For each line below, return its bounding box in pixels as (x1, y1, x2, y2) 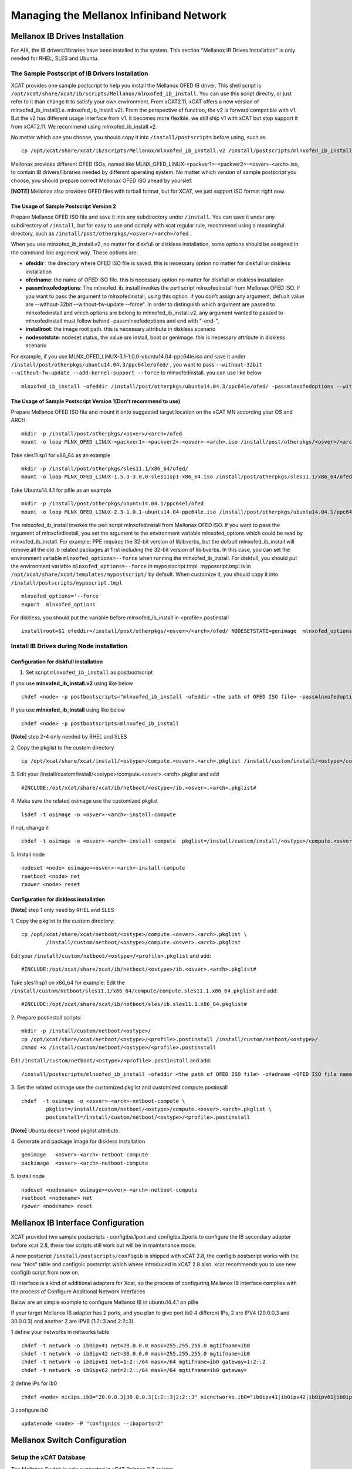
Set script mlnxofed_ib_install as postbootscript (25, 669, 153, 676)
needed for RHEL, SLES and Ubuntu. (11, 55, 99, 62)
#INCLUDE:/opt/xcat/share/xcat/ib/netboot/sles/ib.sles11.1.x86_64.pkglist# (21, 1001, 248, 1008)
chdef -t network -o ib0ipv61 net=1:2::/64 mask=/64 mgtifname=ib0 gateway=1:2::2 (21, 1359, 266, 1366)
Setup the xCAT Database (11, 1453, 86, 1461)
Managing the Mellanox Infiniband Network (11, 9, 227, 22)
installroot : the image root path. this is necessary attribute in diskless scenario (25, 326, 216, 333)
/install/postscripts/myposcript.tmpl (11, 579, 123, 586)
